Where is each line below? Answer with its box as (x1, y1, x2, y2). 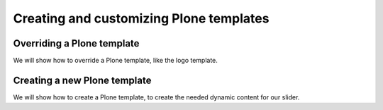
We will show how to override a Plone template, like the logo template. (13, 56, 218, 65)
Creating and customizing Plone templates (13, 11, 270, 26)
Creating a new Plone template (13, 74, 152, 86)
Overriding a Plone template (13, 37, 140, 49)
